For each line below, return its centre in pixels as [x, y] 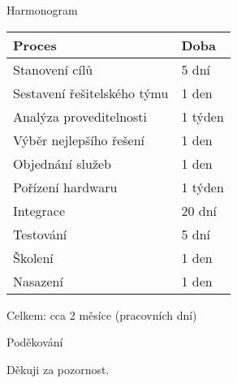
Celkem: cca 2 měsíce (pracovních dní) [102, 314]
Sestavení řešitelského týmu [91, 93]
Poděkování [35, 342]
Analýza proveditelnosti [80, 116]
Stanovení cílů [53, 69]
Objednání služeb [62, 163]
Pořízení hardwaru [65, 187]
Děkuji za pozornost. [58, 369]
